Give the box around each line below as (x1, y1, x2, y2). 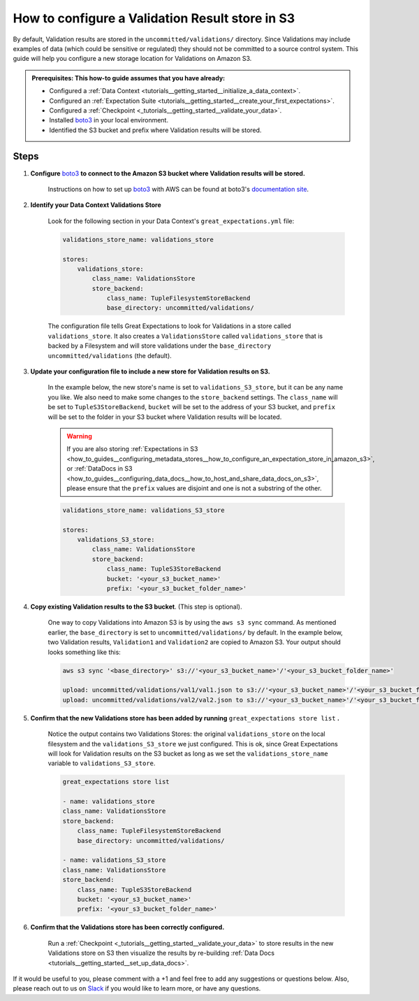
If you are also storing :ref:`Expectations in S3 (66, 445, 198, 453)
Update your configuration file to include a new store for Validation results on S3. (30, 367, 270, 376)
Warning (66, 432, 92, 440)
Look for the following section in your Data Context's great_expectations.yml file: (47, 217, 295, 225)
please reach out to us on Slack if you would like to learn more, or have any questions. (13, 984, 261, 993)
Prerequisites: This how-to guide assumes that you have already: (31, 73, 226, 82)
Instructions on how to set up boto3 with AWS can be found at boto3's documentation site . (47, 185, 309, 193)
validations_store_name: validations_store (62, 235, 214, 243)
